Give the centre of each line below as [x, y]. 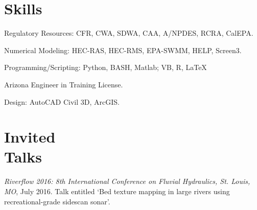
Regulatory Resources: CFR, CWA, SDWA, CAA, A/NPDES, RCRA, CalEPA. [129, 33]
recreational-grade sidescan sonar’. [57, 201]
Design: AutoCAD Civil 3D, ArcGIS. [62, 101]
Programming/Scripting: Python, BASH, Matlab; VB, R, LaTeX [106, 67]
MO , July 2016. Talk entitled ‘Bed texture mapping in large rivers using [117, 191]
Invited [30, 137]
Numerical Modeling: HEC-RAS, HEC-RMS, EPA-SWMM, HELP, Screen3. [123, 50]
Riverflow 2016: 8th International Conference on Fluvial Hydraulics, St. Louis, [127, 181]
